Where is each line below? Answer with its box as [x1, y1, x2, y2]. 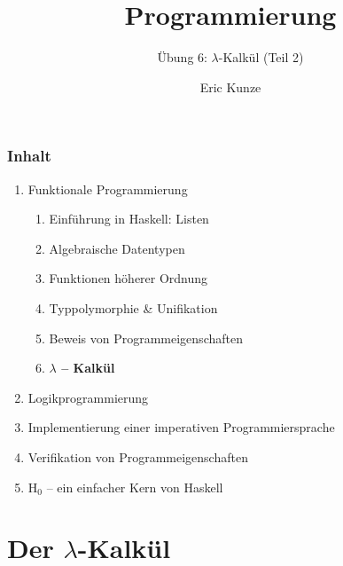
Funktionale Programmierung [27, 179, 188, 198]
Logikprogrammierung [27, 388, 149, 406]
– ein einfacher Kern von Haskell [46, 477, 223, 496]
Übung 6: [157, 48, 207, 67]
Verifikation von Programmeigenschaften [27, 447, 248, 466]
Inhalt [7, 145, 51, 167]
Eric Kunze [199, 77, 261, 96]
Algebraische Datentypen [49, 239, 185, 257]
